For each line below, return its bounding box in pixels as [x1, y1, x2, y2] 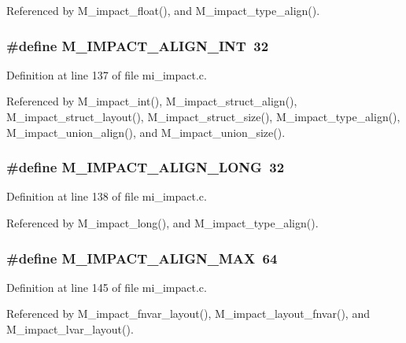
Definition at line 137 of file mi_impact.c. [6, 66, 207, 83]
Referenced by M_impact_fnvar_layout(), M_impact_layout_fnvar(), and [6, 305, 370, 322]
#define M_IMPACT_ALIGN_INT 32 [6, 35, 269, 55]
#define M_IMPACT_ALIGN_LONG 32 [6, 157, 285, 177]
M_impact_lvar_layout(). [6, 321, 134, 337]
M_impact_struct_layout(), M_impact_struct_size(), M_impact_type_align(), [6, 109, 400, 124]
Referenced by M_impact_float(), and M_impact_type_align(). [6, 2, 320, 18]
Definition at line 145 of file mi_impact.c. [6, 278, 207, 295]
